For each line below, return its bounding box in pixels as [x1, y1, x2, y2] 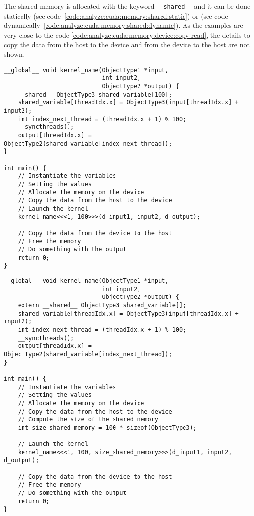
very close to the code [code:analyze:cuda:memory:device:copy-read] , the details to [4, 29, 250, 40]
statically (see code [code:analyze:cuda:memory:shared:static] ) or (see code [4, 10, 228, 21]
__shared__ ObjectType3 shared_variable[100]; [18, 91, 172, 98]
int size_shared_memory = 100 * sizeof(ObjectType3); [18, 424, 197, 431]
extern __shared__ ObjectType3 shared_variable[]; [18, 302, 186, 309]
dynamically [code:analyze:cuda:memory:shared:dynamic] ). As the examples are [4, 20, 243, 30]
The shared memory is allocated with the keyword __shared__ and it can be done [4, 1, 251, 11]
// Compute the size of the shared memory [18, 416, 158, 423]
